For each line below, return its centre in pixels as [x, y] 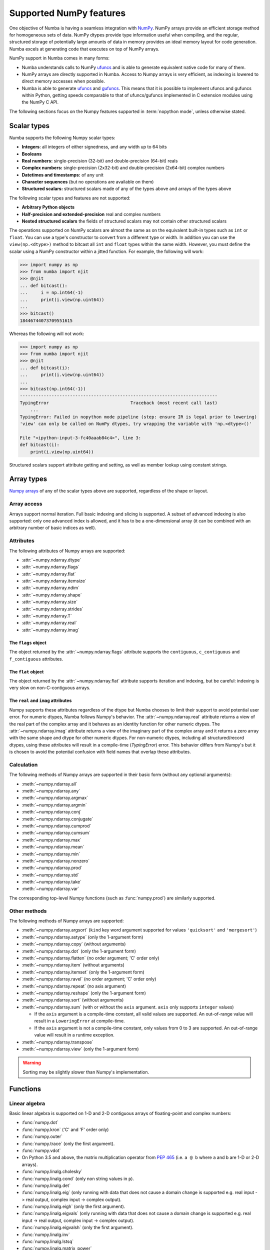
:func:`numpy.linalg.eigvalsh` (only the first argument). [77, 1227]
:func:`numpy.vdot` [41, 1150]
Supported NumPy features [67, 13]
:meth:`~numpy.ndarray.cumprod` [56, 825]
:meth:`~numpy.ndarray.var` [50, 889]
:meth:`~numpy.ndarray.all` [49, 784]
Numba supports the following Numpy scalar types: [62, 137]
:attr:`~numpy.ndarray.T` [47, 616]
